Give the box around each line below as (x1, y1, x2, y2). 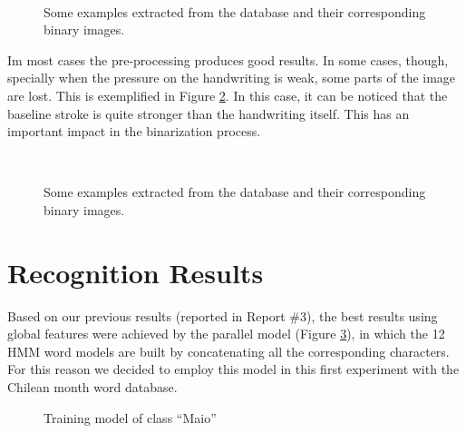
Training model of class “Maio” (44, 408, 217, 427)
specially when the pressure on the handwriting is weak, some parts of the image (7, 68, 456, 87)
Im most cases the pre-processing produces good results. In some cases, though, (7, 50, 449, 69)
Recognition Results (7, 253, 264, 290)
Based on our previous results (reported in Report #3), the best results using (7, 306, 438, 325)
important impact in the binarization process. (7, 122, 261, 141)
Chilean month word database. (7, 378, 178, 397)
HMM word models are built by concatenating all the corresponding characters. (7, 341, 450, 360)
